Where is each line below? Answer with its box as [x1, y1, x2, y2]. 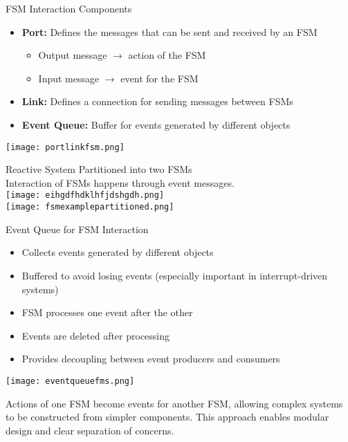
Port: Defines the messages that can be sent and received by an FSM [21, 24, 318, 39]
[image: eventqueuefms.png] [6, 376, 135, 386]
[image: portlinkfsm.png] [6, 142, 125, 152]
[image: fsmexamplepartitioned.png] [6, 202, 174, 212]
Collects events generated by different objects [21, 245, 214, 259]
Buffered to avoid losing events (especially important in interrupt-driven [21, 268, 328, 282]
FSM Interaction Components [6, 1, 132, 15]
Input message [38, 71, 100, 85]
